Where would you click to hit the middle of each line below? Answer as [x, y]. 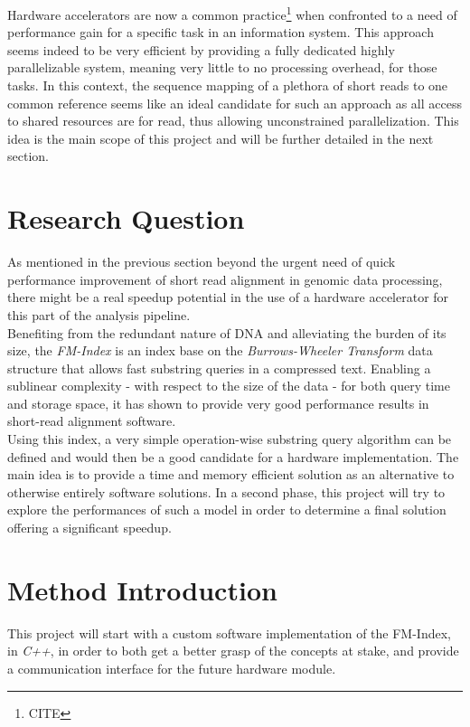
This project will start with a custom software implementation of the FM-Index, [229, 633]
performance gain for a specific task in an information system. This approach [221, 32]
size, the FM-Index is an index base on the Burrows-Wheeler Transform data [220, 350]
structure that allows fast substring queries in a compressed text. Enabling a [219, 368]
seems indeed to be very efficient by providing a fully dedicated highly [201, 49]
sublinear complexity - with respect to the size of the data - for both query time [229, 386]
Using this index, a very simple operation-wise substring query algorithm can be [230, 439]
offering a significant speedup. [89, 528]
